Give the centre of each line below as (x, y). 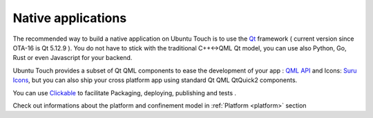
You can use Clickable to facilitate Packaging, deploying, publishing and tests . (125, 92)
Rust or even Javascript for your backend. (73, 58)
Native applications (70, 18)
